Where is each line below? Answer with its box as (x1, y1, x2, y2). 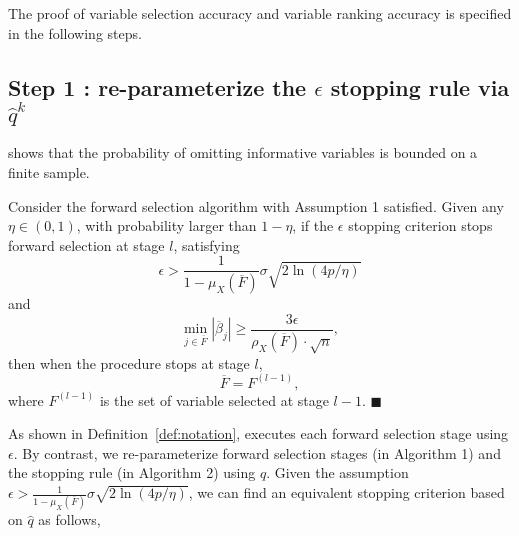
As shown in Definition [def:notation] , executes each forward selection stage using (8, 423, 509, 444)
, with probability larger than (76, 215, 257, 236)
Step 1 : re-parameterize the (8, 71, 307, 102)
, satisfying (173, 234, 240, 255)
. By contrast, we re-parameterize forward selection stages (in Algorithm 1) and (13, 442, 501, 463)
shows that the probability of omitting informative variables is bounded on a (8, 142, 478, 163)
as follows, (38, 509, 101, 530)
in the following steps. (8, 22, 142, 43)
